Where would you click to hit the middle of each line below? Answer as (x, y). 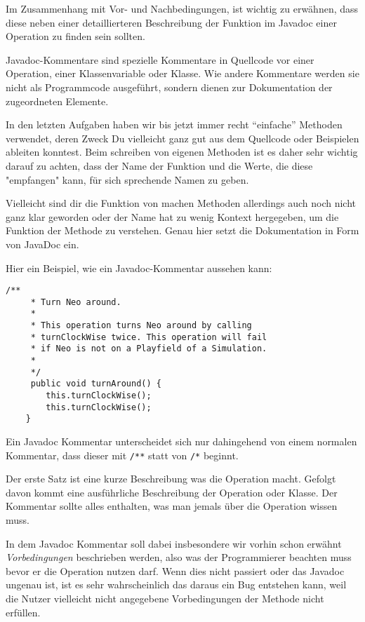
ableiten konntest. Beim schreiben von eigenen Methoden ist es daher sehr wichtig (182, 152)
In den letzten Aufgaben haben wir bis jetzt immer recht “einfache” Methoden (174, 124)
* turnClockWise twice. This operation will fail (149, 337)
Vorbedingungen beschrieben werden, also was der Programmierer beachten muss (179, 557)
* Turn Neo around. (76, 302)
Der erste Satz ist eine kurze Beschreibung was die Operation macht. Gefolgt (171, 479)
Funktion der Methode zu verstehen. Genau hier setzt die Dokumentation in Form (182, 230)
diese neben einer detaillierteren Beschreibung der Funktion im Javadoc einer (171, 22)
